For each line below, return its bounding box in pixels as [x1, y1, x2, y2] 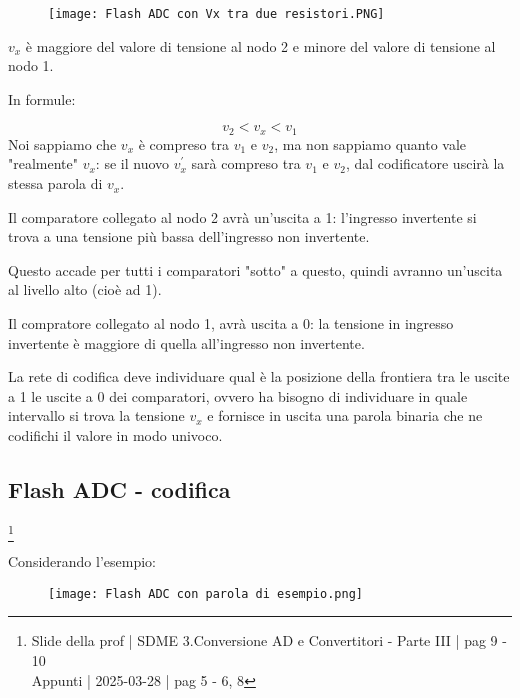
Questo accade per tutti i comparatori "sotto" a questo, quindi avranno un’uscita [8, 259, 503, 280]
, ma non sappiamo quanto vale [274, 133, 467, 154]
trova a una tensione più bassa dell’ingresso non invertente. [8, 226, 370, 247]
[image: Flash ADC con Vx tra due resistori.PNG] [48, 7, 385, 21]
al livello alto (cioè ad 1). [8, 279, 162, 300]
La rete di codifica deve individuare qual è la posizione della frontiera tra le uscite [8, 366, 510, 387]
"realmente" [8, 153, 78, 174]
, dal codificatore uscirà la [345, 153, 505, 174]
